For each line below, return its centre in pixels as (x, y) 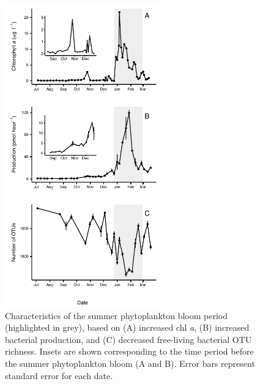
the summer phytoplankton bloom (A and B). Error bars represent (130, 363)
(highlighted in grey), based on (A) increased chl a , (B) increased (127, 327)
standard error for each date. (59, 375)
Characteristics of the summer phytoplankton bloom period (117, 315)
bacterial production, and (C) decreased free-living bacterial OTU (128, 339)
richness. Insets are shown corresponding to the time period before (129, 351)
